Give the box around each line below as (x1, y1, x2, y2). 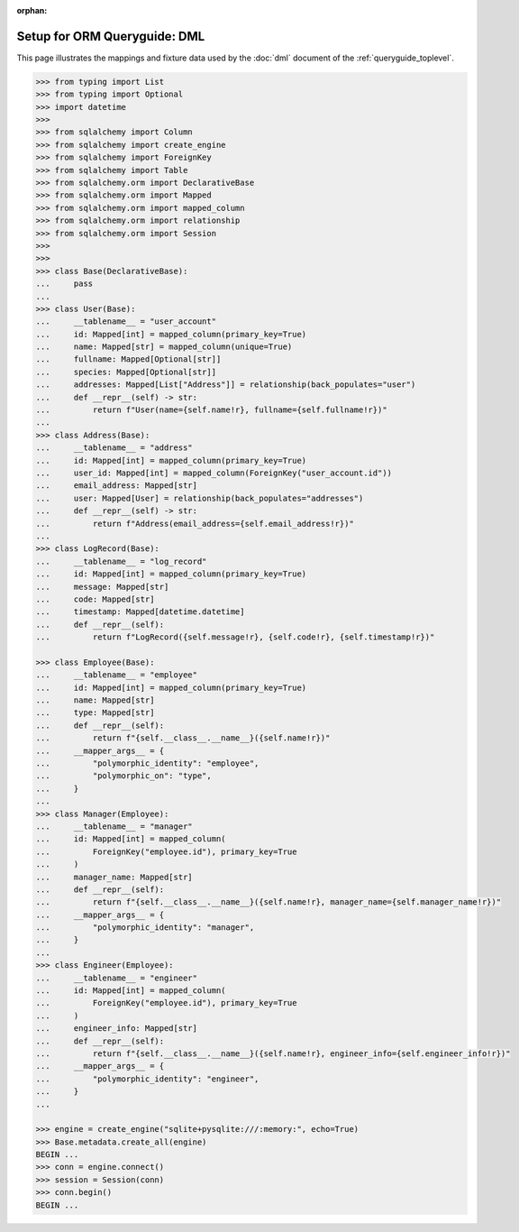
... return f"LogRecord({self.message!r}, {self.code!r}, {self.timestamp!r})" (35, 632, 435, 642)
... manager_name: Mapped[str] (35, 871, 193, 882)
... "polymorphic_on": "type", (35, 771, 212, 781)
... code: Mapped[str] (35, 593, 155, 604)
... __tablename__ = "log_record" (35, 556, 207, 566)
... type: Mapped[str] (35, 708, 155, 718)
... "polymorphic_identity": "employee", (35, 758, 259, 768)
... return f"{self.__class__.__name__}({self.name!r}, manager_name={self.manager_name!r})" (35, 897, 502, 907)
